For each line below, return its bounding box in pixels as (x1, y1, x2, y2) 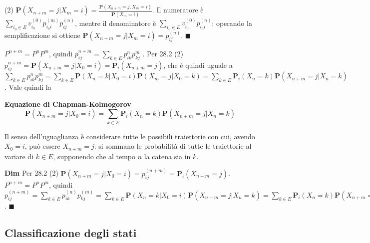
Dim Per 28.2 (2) (4, 168, 58, 178)
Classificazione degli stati (4, 225, 137, 241)
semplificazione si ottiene (4, 30, 80, 40)
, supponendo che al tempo (53, 151, 136, 161)
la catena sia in (144, 151, 191, 161)
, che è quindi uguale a (163, 59, 233, 70)
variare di (4, 151, 34, 161)
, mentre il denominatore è (75, 17, 156, 28)
